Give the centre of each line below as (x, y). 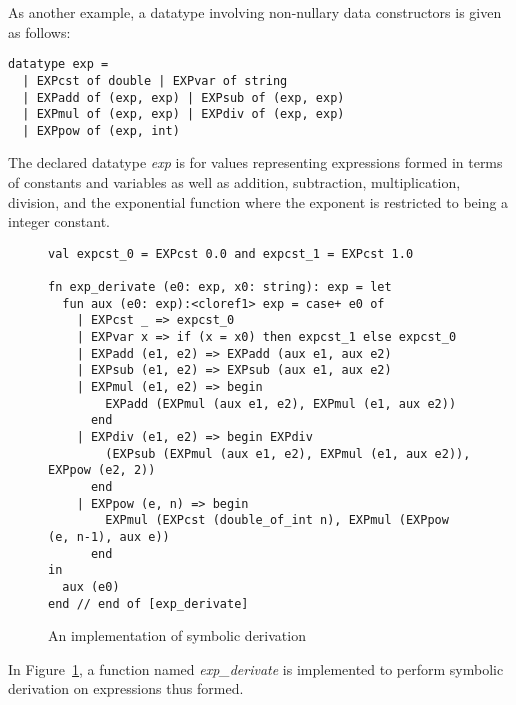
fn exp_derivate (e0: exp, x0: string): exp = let (220, 287)
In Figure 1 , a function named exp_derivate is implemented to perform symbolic (256, 668)
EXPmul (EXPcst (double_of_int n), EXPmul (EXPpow (277, 520)
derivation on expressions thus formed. (126, 688)
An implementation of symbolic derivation (177, 635)
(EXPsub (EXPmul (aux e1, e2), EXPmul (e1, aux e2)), (288, 453)
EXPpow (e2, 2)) (102, 470)
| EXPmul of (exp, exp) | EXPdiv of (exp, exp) (183, 114)
